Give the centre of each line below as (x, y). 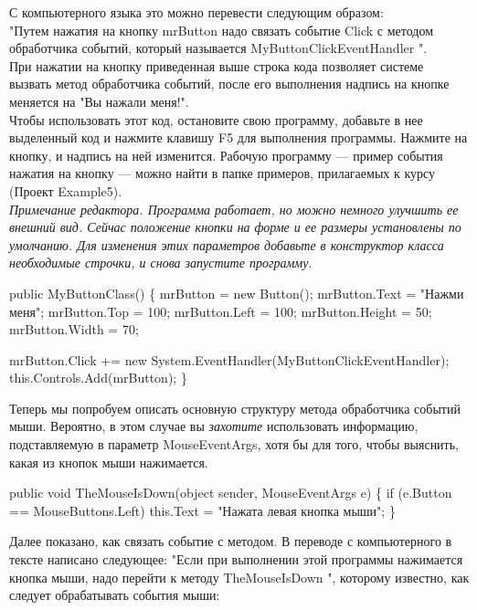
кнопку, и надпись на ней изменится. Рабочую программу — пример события (226, 155)
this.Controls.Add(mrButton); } (98, 378)
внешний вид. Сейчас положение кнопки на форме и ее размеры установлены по (235, 227)
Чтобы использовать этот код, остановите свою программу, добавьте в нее (216, 119)
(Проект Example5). (66, 190)
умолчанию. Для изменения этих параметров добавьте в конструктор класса (227, 244)
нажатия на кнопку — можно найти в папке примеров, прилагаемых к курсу (223, 173)
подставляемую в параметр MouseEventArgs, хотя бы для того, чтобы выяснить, (234, 444)
